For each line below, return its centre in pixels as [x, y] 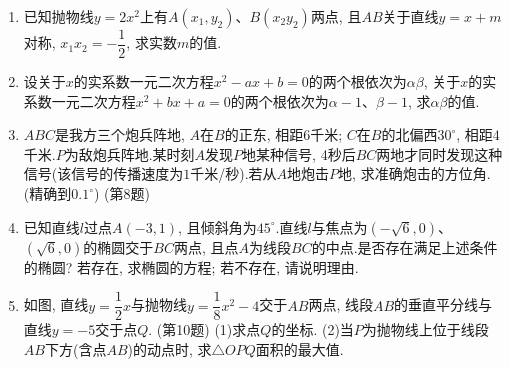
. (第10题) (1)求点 [204, 329]
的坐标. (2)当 [312, 329]
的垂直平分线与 [443, 304]
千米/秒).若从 [233, 173]
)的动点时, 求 [169, 348]
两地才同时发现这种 [439, 153]
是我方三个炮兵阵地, [119, 134]
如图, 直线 [56, 304]
